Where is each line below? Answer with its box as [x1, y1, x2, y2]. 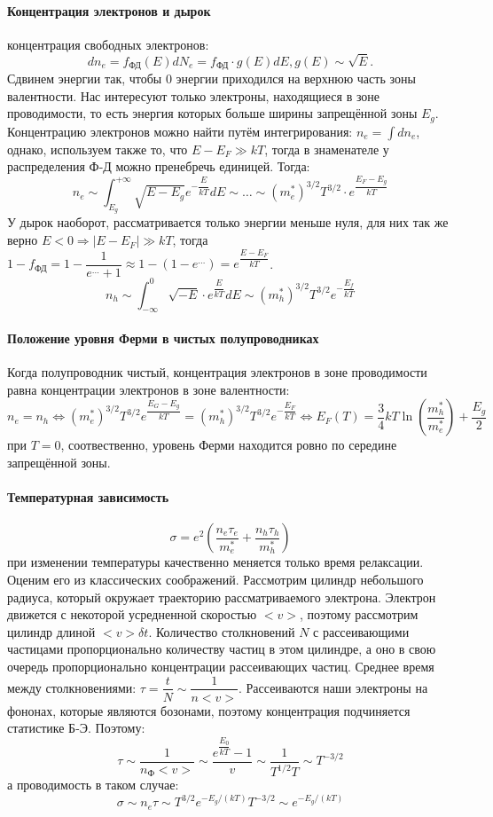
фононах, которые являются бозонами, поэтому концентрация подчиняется [7, 701, 411, 719]
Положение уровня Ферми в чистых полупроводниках [7, 328, 319, 347]
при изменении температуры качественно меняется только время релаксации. [7, 553, 424, 571]
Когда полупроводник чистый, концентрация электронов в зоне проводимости [7, 363, 427, 381]
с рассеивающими [313, 622, 410, 640]
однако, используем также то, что [7, 139, 188, 158]
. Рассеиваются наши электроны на [238, 678, 428, 696]
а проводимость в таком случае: [7, 775, 179, 794]
